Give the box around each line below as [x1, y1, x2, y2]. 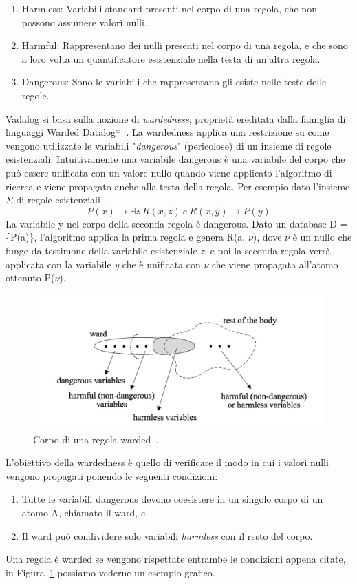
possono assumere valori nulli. [21, 14, 147, 29]
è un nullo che [292, 230, 352, 244]
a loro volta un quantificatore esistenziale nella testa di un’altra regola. [21, 51, 321, 66]
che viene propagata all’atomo [211, 256, 338, 271]
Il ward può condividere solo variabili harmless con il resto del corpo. [21, 528, 313, 543]
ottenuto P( [6, 270, 55, 285]
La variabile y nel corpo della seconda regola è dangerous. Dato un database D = [6, 216, 348, 230]
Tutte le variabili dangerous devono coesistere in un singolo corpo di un [21, 492, 323, 506]
